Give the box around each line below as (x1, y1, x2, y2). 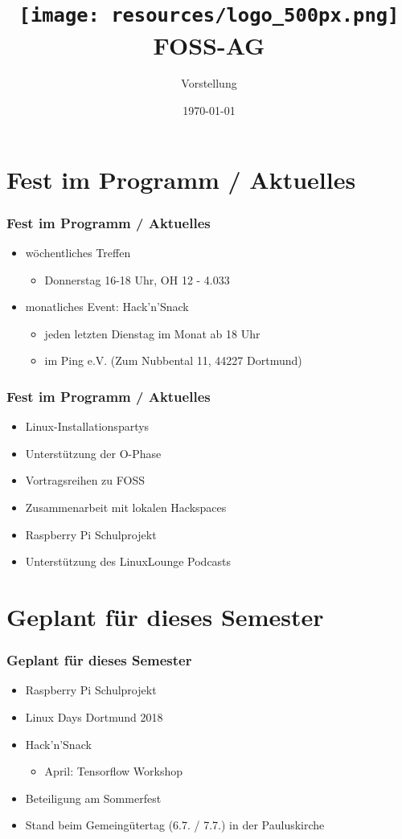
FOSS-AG (153, 28, 265, 61)
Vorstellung (181, 75, 237, 92)
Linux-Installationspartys (25, 418, 150, 435)
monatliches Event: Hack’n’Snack (25, 298, 189, 315)
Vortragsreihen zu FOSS (25, 472, 145, 489)
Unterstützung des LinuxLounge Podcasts (25, 553, 232, 570)
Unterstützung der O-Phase (25, 444, 162, 461)
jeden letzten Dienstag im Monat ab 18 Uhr (44, 325, 260, 342)
